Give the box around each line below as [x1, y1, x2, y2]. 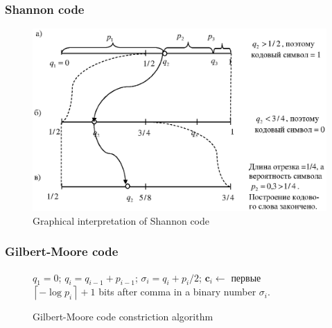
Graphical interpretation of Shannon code [33, 213, 209, 227]
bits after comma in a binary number [98, 284, 256, 299]
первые [231, 270, 261, 284]
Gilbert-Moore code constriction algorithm [33, 309, 213, 324]
